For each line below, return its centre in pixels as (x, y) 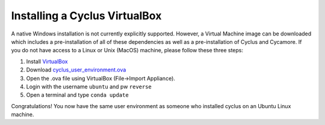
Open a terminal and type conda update (77, 95)
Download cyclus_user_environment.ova (76, 70)
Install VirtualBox (47, 61)
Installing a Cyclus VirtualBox (86, 16)
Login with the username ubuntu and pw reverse (89, 87)
